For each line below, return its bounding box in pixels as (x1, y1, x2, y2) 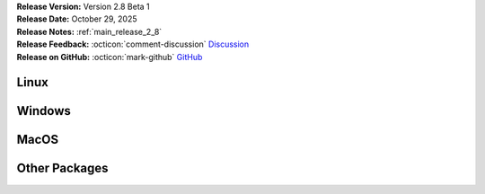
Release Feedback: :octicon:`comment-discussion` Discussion (16, 39, 250, 49)
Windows (16, 103, 71, 119)
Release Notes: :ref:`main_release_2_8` (16, 26, 163, 37)
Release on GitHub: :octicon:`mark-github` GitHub (16, 51, 203, 62)
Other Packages (16, 161, 109, 176)
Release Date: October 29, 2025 (16, 13, 137, 24)
